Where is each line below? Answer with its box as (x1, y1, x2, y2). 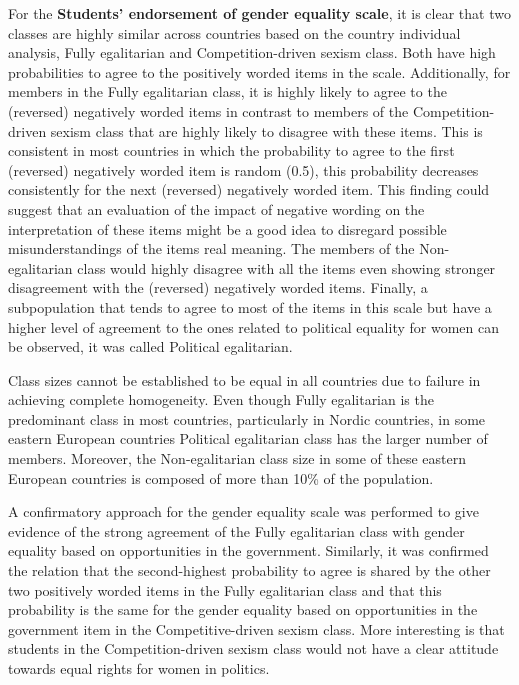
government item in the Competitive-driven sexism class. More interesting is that (8, 618, 505, 639)
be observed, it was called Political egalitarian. (8, 336, 293, 357)
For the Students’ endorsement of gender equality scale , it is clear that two (8, 3, 511, 23)
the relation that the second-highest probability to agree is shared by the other (8, 560, 491, 581)
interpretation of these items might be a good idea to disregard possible (8, 218, 447, 239)
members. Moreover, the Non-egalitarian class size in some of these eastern (8, 448, 466, 469)
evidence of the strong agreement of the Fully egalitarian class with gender (8, 520, 465, 541)
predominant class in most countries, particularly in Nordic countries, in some (8, 408, 486, 429)
